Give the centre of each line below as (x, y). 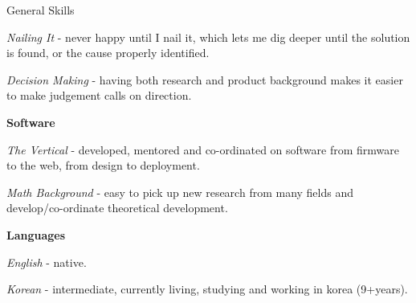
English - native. (47, 262)
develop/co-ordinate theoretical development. (117, 208)
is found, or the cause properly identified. (108, 53)
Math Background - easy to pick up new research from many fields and (180, 192)
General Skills (41, 10)
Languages (36, 234)
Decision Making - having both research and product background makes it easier (205, 79)
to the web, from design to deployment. (103, 165)
